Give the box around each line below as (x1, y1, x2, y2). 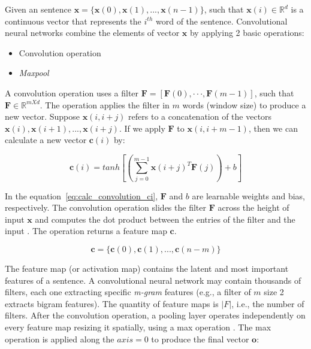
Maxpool (19, 66, 49, 79)
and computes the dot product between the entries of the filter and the (35, 213, 295, 225)
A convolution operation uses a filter (5, 86, 139, 99)
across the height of (218, 201, 289, 214)
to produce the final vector (151, 332, 249, 345)
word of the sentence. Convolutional (155, 14, 288, 27)
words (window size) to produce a (182, 98, 306, 111)
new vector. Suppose (5, 110, 80, 123)
